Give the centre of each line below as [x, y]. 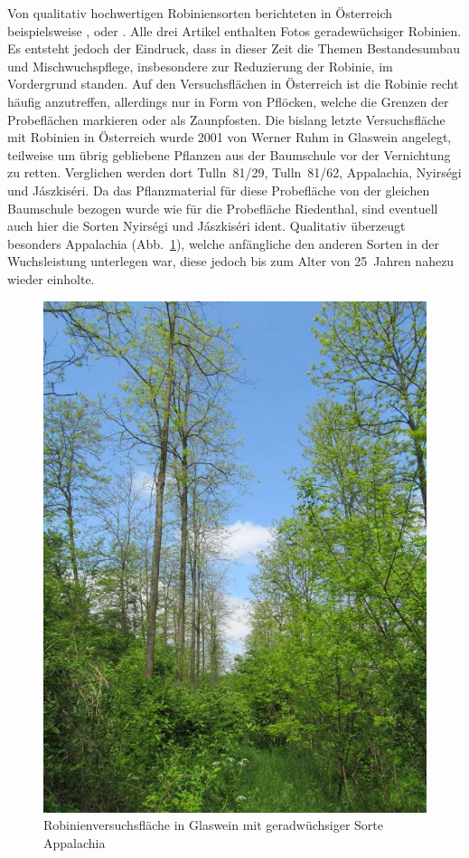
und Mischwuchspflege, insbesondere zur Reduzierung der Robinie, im [200, 66]
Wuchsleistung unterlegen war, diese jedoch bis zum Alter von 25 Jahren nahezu [231, 261]
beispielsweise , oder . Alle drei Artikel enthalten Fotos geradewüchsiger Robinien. [234, 30]
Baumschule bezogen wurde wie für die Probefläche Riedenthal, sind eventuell [223, 208]
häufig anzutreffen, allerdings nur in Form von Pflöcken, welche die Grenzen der [228, 101]
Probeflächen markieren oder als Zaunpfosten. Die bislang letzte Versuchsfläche [226, 119]
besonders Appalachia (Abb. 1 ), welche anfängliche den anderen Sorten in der [223, 243]
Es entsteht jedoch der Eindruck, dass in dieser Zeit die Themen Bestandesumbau [234, 48]
